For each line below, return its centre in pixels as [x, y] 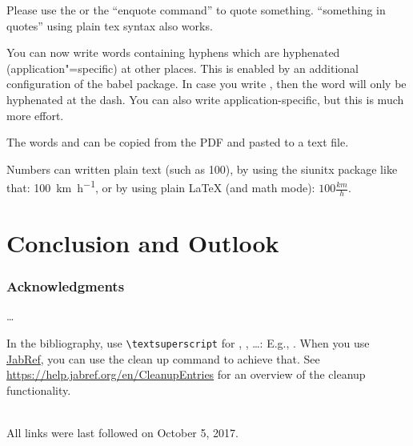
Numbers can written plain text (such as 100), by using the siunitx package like [202, 169]
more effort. [35, 115]
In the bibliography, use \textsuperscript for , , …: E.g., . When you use [188, 343]
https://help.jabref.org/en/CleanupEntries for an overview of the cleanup [186, 374]
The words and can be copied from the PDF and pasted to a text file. [178, 142]
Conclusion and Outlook [143, 243]
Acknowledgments [66, 286]
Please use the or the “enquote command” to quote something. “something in [196, 10]
